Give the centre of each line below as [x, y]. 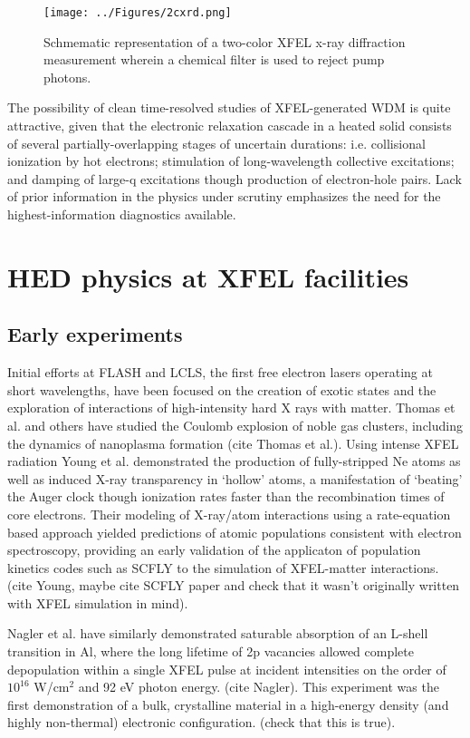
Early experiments [95, 334]
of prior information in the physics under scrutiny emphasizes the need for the [224, 196]
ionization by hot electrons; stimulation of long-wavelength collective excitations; [231, 161]
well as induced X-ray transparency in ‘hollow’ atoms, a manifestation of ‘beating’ [235, 478]
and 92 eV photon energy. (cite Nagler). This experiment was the [259, 687]
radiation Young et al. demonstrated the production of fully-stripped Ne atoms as [234, 461]
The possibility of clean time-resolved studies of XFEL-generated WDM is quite [229, 107]
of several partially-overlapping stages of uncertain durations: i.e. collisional [216, 143]
